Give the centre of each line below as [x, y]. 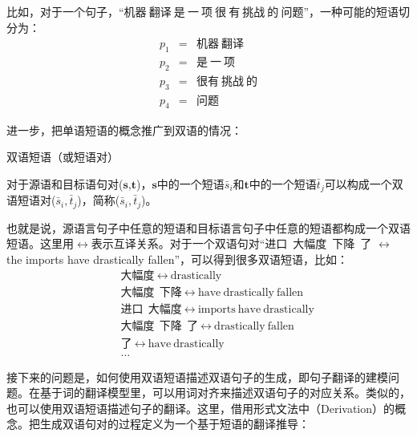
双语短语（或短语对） [63, 157]
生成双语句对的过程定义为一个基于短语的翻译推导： [174, 424]
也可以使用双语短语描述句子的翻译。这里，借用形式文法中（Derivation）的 [201, 408]
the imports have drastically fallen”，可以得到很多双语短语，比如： [178, 259]
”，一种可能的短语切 [357, 11]
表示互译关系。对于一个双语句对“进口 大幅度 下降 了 [231, 243]
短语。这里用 [40, 243]
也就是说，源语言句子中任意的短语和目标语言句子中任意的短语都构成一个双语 [208, 227]
